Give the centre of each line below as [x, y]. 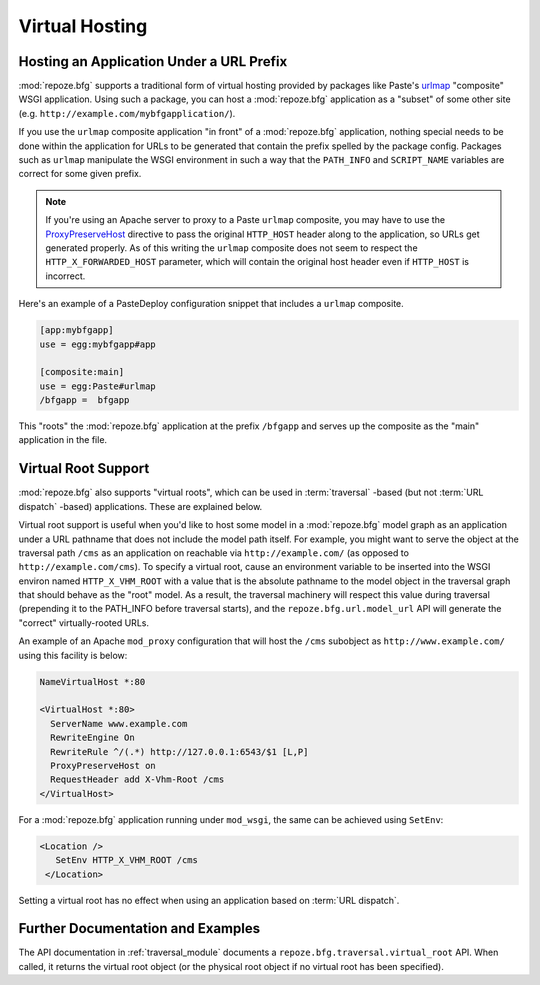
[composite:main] [82, 372]
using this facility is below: [73, 655]
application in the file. [63, 440]
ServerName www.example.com [119, 723]
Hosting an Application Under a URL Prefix [153, 61]
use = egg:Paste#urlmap [98, 386]
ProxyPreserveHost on [103, 765]
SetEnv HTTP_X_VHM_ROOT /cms [127, 860]
